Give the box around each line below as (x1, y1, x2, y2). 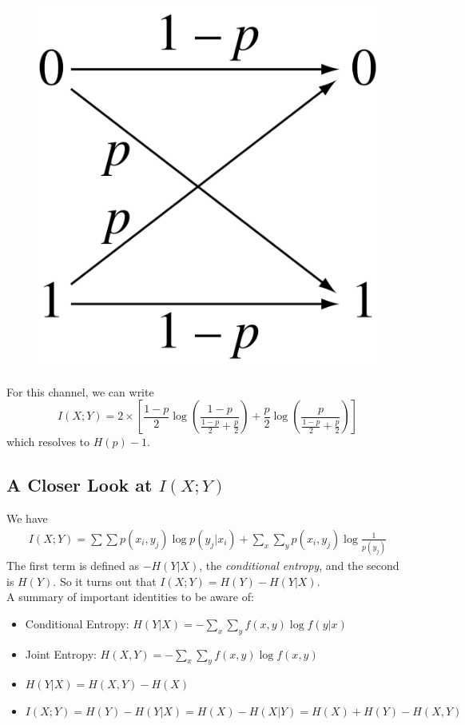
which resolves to (6, 433, 90, 450)
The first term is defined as (6, 557, 139, 574)
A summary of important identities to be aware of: (6, 588, 254, 605)
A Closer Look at (6, 472, 153, 497)
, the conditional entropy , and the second (199, 557, 399, 574)
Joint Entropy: (25, 645, 97, 662)
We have (6, 510, 48, 527)
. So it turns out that (53, 572, 157, 589)
